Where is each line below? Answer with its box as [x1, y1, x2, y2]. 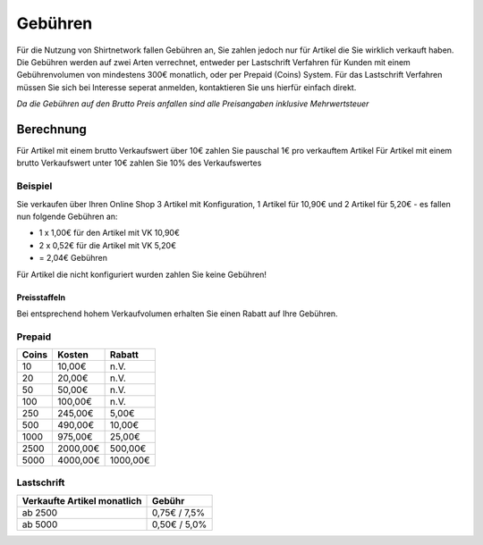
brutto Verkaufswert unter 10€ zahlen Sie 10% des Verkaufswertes [16, 157, 262, 169]
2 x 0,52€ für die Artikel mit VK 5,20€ [38, 239, 177, 250]
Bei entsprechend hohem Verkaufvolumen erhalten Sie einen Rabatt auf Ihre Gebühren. [16, 308, 339, 319]
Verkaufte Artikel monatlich [21, 494, 142, 507]
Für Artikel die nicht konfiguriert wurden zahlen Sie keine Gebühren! [16, 269, 267, 280]
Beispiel [16, 180, 53, 192]
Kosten [57, 348, 89, 361]
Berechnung [16, 122, 87, 137]
